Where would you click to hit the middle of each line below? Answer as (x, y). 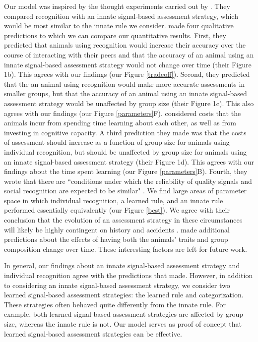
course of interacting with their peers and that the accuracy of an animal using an (129, 54)
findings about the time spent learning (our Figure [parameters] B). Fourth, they (126, 171)
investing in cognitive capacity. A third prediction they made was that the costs (125, 132)
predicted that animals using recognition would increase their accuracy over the (125, 45)
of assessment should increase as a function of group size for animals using (117, 142)
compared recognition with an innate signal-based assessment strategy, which (121, 16)
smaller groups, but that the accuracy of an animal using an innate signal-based (126, 93)
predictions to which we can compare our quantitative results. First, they (115, 35)
